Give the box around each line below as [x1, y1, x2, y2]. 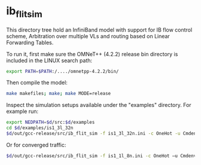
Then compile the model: [6, 79, 68, 86]
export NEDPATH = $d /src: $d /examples [6, 120, 95, 126]
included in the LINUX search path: [6, 57, 93, 64]
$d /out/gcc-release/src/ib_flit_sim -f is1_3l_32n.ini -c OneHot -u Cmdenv [6, 130, 199, 137]
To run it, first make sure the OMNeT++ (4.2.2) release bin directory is [6, 50, 178, 57]
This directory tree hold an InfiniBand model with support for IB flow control [6, 26, 193, 33]
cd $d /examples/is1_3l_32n [6, 125, 74, 131]
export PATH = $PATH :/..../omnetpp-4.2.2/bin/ [6, 68, 119, 74]
